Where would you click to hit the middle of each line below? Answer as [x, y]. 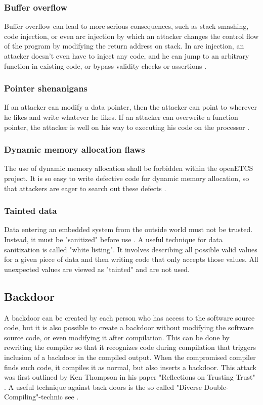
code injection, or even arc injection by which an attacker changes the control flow [131, 36]
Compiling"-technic [34, 397]
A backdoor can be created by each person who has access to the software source [129, 317]
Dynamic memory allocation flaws [75, 149]
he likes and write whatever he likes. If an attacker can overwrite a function [121, 117]
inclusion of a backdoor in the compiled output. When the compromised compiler [130, 357]
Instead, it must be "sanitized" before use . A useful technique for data [113, 239]
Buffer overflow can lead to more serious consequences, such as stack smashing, [126, 26]
